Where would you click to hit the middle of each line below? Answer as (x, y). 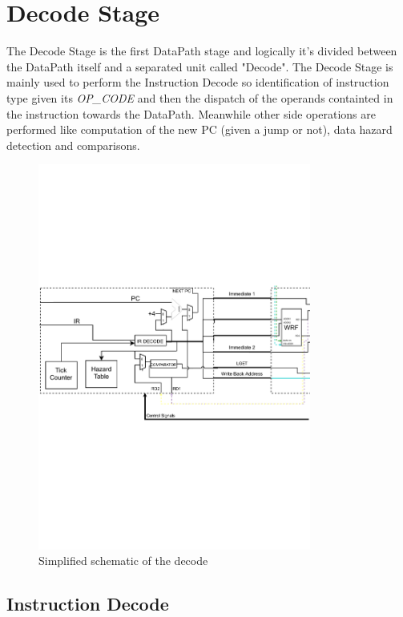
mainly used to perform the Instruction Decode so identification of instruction (198, 82)
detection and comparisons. (73, 145)
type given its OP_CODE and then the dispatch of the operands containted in (200, 97)
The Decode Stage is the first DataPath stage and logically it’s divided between (202, 51)
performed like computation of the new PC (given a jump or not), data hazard (199, 129)
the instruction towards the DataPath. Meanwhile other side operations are (191, 113)
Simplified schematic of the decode (123, 561)
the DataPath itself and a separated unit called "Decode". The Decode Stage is (200, 66)
